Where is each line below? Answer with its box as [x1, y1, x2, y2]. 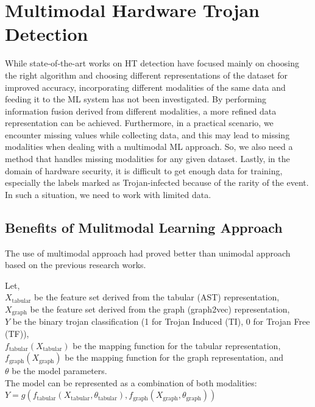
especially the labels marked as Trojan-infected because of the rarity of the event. [5, 176, 309, 189]
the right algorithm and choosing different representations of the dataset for [5, 68, 288, 81]
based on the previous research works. [5, 258, 146, 271]
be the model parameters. [12, 364, 107, 377]
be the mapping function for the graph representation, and [65, 351, 284, 364]
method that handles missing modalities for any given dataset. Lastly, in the [5, 152, 290, 165]
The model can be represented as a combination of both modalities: [5, 376, 257, 389]
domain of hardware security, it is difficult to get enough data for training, [5, 164, 283, 177]
